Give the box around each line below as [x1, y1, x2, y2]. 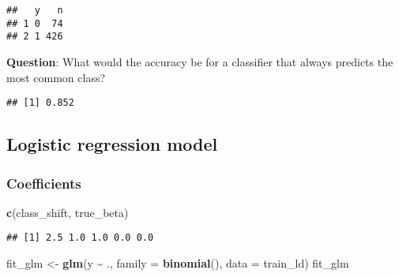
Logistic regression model [6, 132, 218, 156]
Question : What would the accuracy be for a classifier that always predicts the [6, 53, 393, 69]
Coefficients [6, 173, 81, 193]
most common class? [6, 69, 106, 85]
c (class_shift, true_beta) [6, 204, 129, 220]
